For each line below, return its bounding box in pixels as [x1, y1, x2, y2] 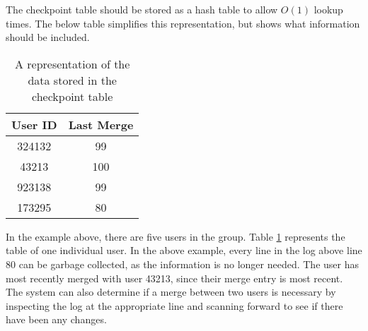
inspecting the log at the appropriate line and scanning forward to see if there [6, 298, 343, 313]
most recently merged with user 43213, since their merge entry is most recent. [6, 270, 343, 285]
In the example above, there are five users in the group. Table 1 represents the [6, 229, 345, 243]
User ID [11, 116, 57, 133]
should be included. [6, 30, 90, 44]
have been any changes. [6, 312, 107, 327]
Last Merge [68, 116, 134, 133]
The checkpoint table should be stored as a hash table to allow [6, 2, 278, 16]
